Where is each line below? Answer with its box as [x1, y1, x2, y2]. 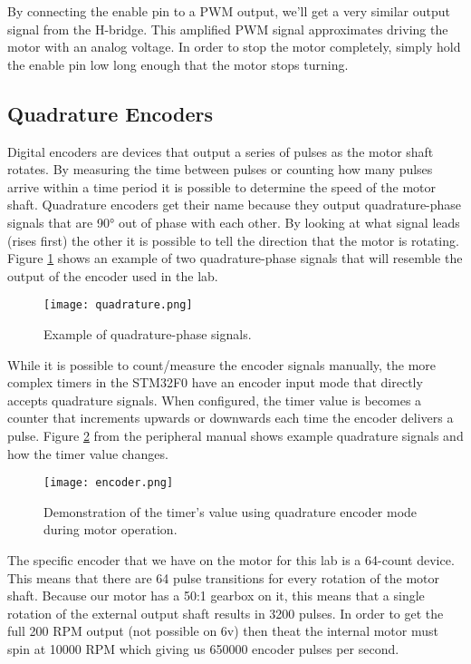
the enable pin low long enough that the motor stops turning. [7, 54, 349, 73]
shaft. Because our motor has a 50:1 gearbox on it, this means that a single [7, 586, 425, 605]
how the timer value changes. [7, 444, 168, 463]
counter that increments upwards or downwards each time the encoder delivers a [7, 408, 454, 427]
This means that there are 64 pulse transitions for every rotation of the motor [7, 568, 440, 587]
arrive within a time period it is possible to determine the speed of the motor [7, 177, 436, 196]
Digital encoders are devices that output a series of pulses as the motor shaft [7, 142, 434, 161]
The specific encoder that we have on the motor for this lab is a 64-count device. [7, 550, 455, 569]
